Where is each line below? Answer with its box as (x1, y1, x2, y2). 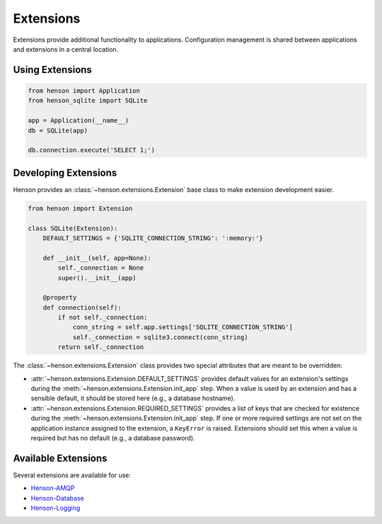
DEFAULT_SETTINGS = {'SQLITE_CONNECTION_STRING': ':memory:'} (42, 234, 263, 242)
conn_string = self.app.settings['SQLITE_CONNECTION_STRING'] (72, 323, 294, 331)
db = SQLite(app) (28, 126, 88, 135)
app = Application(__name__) (28, 117, 129, 125)
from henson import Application (28, 86, 141, 95)
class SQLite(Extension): (28, 224, 118, 232)
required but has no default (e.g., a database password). (30, 433, 195, 442)
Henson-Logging (30, 503, 81, 513)
